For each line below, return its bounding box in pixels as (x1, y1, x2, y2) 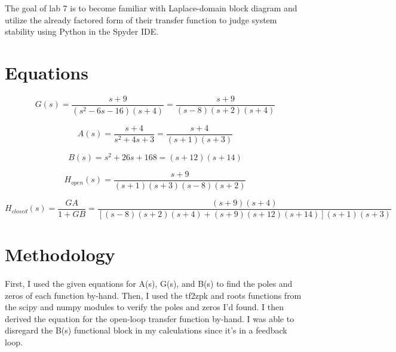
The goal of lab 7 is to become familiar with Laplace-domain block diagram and (5, 2, 297, 14)
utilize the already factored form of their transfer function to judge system (5, 13, 277, 26)
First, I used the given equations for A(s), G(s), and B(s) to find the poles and (5, 277, 293, 290)
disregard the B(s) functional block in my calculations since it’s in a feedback (5, 324, 287, 336)
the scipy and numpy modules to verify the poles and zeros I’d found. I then (5, 301, 284, 313)
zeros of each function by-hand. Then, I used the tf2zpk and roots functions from (5, 289, 302, 301)
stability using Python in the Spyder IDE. (5, 25, 159, 38)
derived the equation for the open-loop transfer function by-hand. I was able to (5, 312, 294, 325)
